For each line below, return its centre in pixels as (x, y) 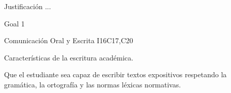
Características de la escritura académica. (69, 57)
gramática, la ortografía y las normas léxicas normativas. (93, 84)
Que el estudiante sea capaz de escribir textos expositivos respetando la (115, 74)
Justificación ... (28, 6)
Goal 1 (15, 23)
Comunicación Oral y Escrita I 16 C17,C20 (69, 40)
